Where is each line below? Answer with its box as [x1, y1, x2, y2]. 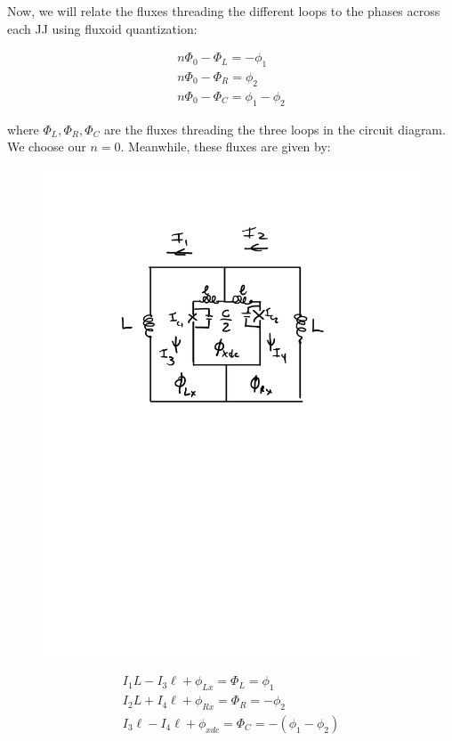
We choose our [7, 137, 86, 156]
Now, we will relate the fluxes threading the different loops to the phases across [7, 2, 440, 20]
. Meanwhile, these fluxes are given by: [120, 137, 331, 156]
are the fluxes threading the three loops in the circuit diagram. [104, 119, 446, 138]
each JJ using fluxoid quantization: [7, 19, 198, 37]
